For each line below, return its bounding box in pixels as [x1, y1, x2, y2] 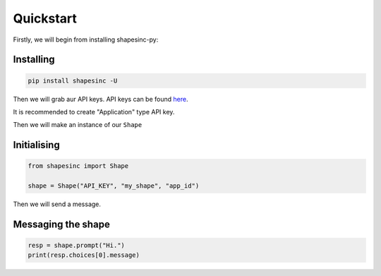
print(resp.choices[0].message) [28, 251, 140, 259]
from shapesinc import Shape [28, 162, 129, 170]
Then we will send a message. [13, 200, 102, 208]
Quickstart [13, 11, 78, 26]
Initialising [13, 139, 60, 151]
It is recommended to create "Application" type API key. [13, 107, 175, 116]
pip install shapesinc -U [28, 76, 118, 85]
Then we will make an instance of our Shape [13, 121, 143, 129]
